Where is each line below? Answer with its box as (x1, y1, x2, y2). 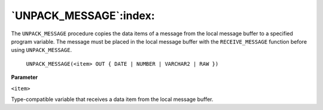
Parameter (11, 74, 38, 81)
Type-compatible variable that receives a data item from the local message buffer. (11, 96, 214, 103)
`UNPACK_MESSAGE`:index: (11, 9, 155, 22)
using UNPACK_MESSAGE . (11, 47, 72, 54)
